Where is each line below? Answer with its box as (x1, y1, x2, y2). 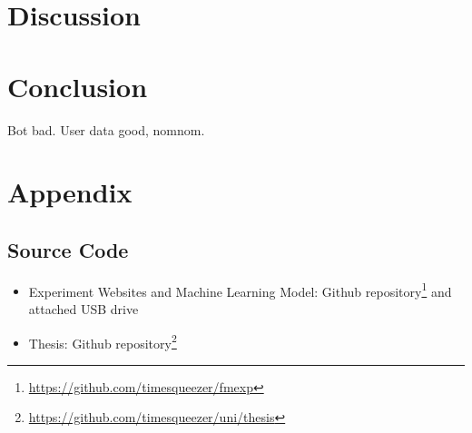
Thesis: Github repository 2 (28, 330, 177, 352)
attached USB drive (28, 299, 139, 318)
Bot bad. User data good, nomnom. (7, 120, 205, 139)
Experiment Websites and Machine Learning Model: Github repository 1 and (28, 279, 452, 300)
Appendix (7, 173, 133, 211)
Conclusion (7, 67, 148, 104)
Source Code (7, 235, 129, 263)
